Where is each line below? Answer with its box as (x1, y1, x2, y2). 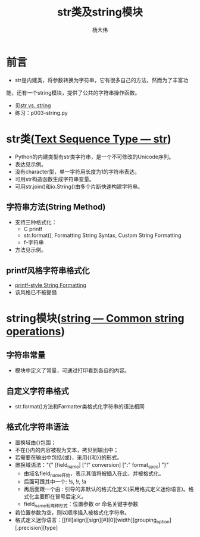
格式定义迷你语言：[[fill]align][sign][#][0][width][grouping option (14, 516, 170, 525)
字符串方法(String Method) (6, 202, 106, 212)
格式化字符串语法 (6, 422, 69, 432)
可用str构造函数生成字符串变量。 (14, 175, 95, 182)
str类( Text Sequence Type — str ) (6, 132, 171, 146)
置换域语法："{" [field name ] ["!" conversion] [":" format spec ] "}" (14, 461, 169, 470)
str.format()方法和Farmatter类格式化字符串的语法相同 (14, 403, 145, 410)
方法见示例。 (14, 246, 46, 254)
